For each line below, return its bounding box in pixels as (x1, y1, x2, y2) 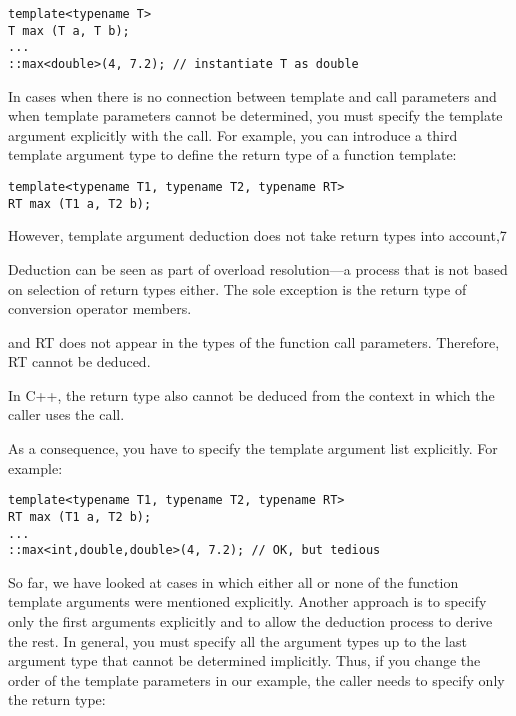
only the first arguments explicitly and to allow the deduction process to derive (8, 611, 493, 632)
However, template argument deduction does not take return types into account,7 (8, 225, 507, 246)
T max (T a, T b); (8, 23, 130, 38)
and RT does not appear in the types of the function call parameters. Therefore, (8, 331, 500, 352)
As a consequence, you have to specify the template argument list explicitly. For (8, 438, 498, 459)
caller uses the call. (8, 404, 125, 425)
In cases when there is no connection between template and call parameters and (8, 85, 497, 106)
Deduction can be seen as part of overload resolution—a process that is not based (8, 258, 508, 279)
